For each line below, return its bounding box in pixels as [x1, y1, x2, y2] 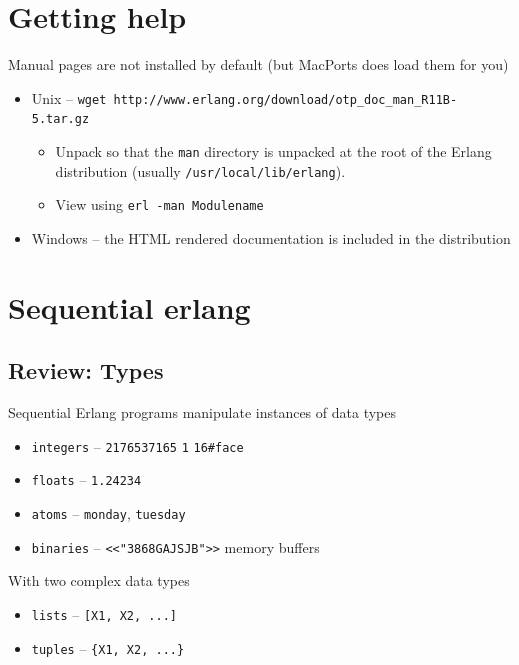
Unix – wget [31, 87, 107, 108]
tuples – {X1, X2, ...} [31, 637, 185, 658]
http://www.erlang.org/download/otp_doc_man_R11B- [113, 92, 458, 107]
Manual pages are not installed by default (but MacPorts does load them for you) [8, 54, 509, 75]
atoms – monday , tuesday [31, 503, 186, 524]
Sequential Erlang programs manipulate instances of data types [8, 402, 396, 423]
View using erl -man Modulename [55, 194, 264, 215]
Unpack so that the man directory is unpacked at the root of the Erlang [55, 141, 492, 162]
